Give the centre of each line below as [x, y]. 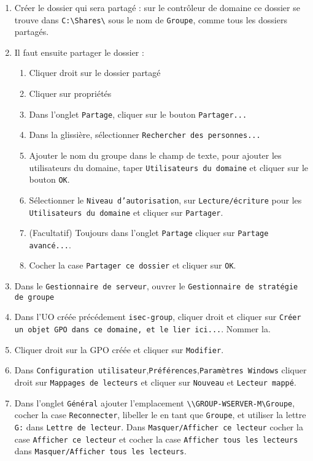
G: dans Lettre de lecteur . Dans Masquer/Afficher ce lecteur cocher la [159, 427]
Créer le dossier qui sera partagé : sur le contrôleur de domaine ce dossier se [157, 7]
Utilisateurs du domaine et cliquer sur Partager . [126, 212]
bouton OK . [49, 179]
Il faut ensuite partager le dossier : [79, 52]
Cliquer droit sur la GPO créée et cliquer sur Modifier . [119, 349]
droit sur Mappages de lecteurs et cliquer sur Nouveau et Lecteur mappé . [155, 382]
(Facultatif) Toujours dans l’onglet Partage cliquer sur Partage [149, 233]
